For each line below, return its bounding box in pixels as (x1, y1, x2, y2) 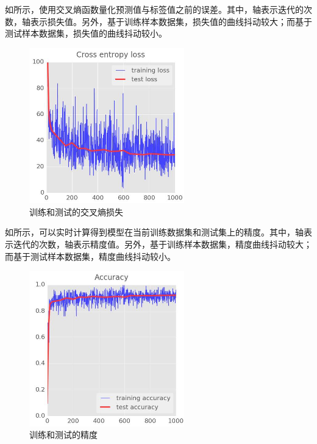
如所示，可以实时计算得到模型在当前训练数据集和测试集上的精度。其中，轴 (5, 226, 304, 238)
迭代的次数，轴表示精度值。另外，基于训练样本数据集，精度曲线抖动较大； (13, 237, 312, 250)
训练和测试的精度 (29, 428, 98, 441)
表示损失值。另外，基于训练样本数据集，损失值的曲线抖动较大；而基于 (30, 15, 312, 27)
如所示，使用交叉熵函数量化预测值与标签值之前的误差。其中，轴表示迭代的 (5, 3, 304, 15)
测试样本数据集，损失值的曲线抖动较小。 (5, 27, 167, 40)
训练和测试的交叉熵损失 (29, 205, 123, 218)
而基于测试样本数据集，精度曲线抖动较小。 (5, 249, 176, 262)
